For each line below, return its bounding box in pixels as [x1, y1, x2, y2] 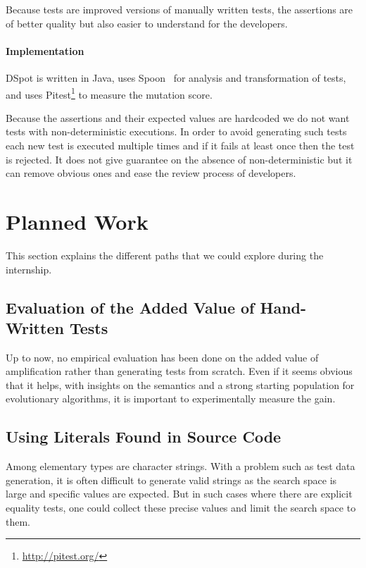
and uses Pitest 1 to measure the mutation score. [6, 85, 213, 101]
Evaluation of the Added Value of [6, 296, 255, 318]
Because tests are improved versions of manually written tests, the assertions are [6, 2, 353, 16]
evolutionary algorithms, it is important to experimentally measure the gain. [6, 391, 336, 406]
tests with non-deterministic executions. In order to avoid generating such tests [6, 124, 347, 139]
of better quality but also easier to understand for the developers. [6, 16, 288, 30]
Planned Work [6, 206, 149, 235]
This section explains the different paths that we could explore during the [6, 247, 324, 262]
